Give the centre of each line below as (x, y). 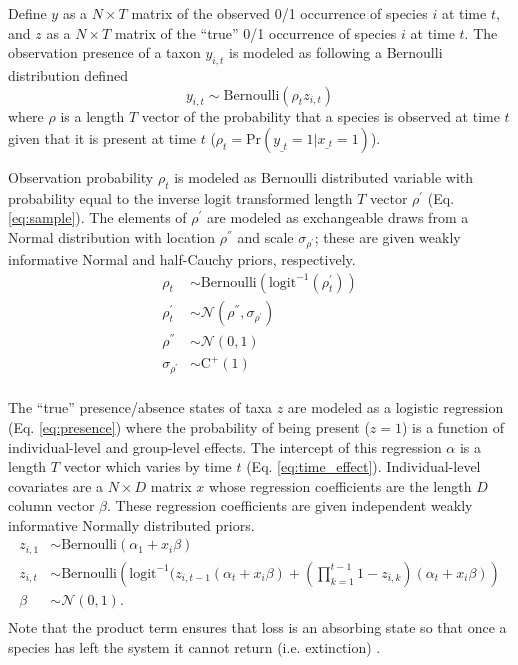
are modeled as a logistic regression (395, 407)
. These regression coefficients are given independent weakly (289, 505)
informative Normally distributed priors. (131, 524)
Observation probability (81, 176)
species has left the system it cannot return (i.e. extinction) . (194, 646)
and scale (265, 236)
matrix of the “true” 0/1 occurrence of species (255, 32)
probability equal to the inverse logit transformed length (180, 197)
